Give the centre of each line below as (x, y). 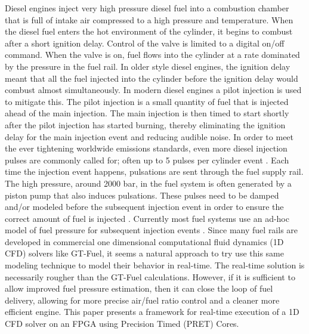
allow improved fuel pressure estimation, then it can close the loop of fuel (139, 288)
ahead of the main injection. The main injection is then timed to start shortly (147, 113)
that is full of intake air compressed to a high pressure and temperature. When (149, 19)
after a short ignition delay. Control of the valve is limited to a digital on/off (145, 43)
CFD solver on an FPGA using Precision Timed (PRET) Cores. (122, 324)
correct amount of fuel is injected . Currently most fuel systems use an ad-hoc (147, 218)
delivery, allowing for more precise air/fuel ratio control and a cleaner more (142, 300)
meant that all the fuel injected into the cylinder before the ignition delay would (152, 78)
